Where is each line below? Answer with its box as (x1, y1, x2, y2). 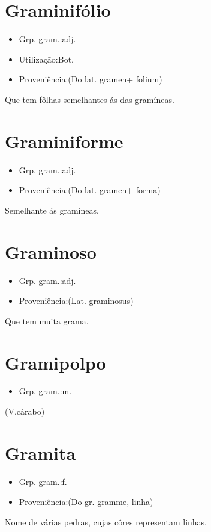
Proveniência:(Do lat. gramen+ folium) (19, 73, 162, 85)
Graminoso (5, 239, 97, 264)
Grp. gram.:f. (19, 475, 67, 487)
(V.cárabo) (5, 405, 45, 418)
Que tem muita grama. (5, 314, 89, 327)
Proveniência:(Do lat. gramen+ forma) (19, 184, 161, 196)
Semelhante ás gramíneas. (5, 203, 99, 216)
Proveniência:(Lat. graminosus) (19, 294, 134, 307)
